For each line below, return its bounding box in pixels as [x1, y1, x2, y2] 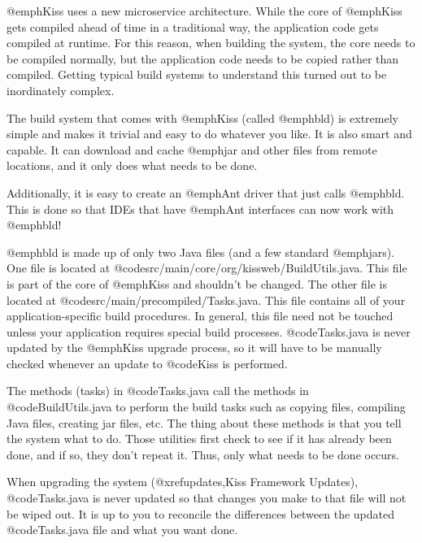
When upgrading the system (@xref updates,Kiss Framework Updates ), [7, 473, 359, 490]
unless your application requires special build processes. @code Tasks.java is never [7, 323, 411, 340]
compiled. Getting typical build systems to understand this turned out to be [7, 66, 387, 83]
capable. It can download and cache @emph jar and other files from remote [7, 141, 377, 158]
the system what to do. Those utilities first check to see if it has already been [7, 430, 392, 447]
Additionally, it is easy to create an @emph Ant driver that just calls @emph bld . [7, 184, 405, 201]
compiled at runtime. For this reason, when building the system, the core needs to [7, 34, 415, 51]
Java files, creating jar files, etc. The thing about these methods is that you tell [7, 414, 402, 431]
